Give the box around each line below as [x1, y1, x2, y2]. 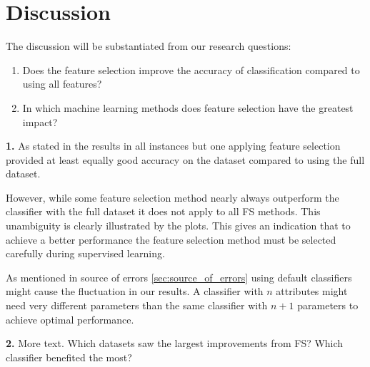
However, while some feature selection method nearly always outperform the [6, 190, 339, 205]
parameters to [297, 298, 359, 313]
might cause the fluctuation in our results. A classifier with [6, 284, 264, 299]
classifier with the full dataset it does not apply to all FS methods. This [6, 204, 321, 219]
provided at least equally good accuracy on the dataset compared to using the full [6, 152, 365, 167]
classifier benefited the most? [6, 349, 132, 364]
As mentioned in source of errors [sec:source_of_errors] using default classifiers [6, 269, 352, 284]
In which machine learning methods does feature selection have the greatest [22, 100, 354, 115]
